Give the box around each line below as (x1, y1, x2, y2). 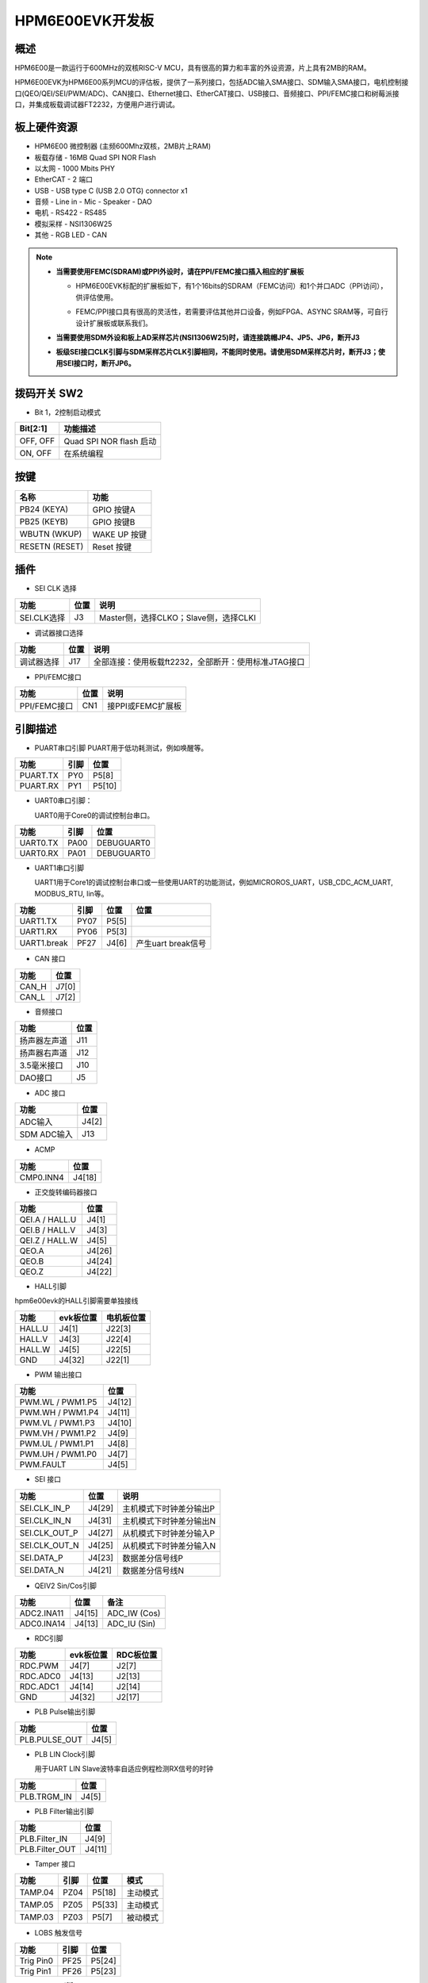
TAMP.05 (19, 1900, 54, 1911)
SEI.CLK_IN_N (19, 1515, 71, 1526)
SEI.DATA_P (19, 1551, 63, 1563)
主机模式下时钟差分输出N (122, 1515, 216, 1526)
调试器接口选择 (34, 627, 83, 638)
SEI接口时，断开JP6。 (62, 358, 136, 368)
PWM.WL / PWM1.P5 (19, 1397, 97, 1408)
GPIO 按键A (92, 504, 136, 515)
